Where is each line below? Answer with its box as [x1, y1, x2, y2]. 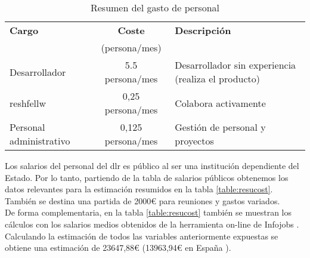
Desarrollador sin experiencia [175, 58, 296, 72]
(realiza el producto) [175, 72, 261, 85]
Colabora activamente [175, 96, 266, 110]
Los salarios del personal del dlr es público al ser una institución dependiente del [5, 159, 299, 171]
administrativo [10, 134, 70, 148]
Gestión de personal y [175, 120, 266, 134]
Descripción [175, 23, 231, 37]
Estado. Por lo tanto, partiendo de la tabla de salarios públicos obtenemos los [5, 171, 289, 183]
